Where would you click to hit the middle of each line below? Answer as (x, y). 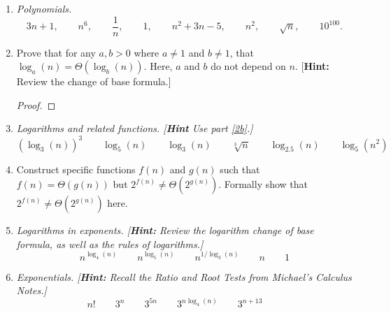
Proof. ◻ (36, 104)
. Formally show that (263, 184)
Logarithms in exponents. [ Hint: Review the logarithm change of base (165, 230)
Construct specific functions (76, 169)
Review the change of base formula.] (94, 81)
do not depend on (248, 66)
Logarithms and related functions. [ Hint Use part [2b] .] (135, 128)
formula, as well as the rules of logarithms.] (110, 243)
